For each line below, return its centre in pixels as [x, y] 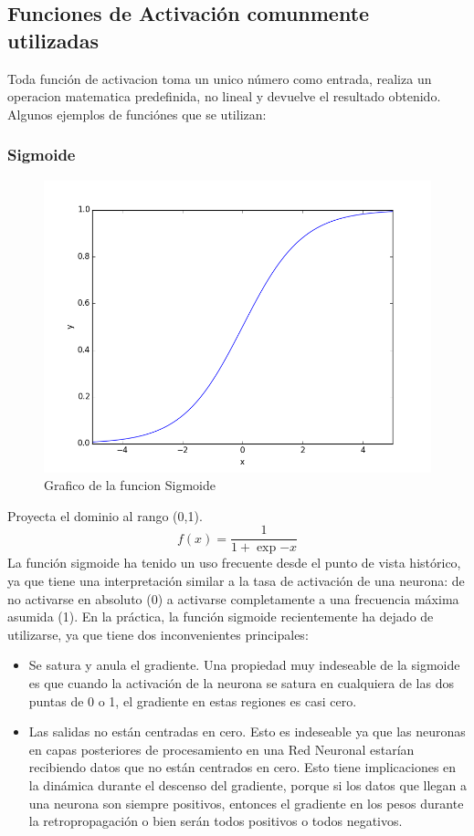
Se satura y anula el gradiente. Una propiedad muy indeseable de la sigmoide [244, 665]
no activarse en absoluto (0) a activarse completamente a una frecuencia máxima [233, 598]
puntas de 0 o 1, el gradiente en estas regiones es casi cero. [193, 700]
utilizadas [53, 40]
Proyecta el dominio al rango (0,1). [105, 515]
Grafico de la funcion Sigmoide [130, 485]
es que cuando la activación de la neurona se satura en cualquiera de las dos [241, 682]
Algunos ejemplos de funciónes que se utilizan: [137, 114]
